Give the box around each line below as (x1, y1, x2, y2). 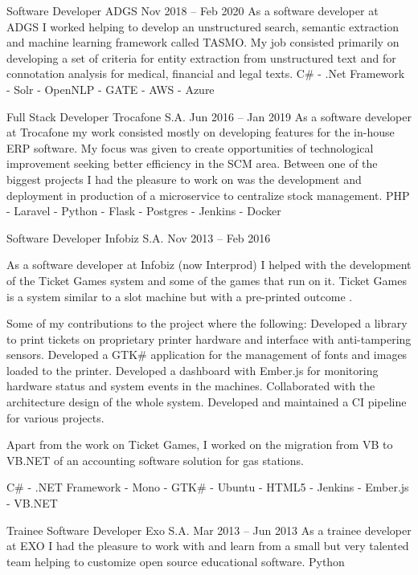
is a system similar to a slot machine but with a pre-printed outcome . (6, 287, 353, 304)
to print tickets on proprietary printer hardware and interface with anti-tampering (6, 330, 412, 347)
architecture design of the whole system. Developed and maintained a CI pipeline (6, 394, 407, 410)
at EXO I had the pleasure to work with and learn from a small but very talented (6, 537, 409, 554)
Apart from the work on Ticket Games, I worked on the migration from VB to (6, 436, 393, 453)
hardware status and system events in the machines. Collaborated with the (6, 377, 375, 394)
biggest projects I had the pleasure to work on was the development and (6, 170, 362, 187)
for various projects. (6, 409, 104, 426)
